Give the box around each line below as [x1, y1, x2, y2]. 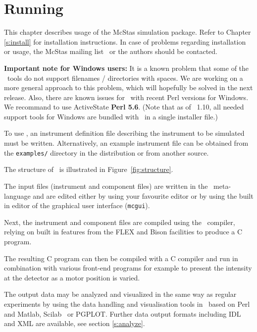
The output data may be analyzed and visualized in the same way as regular [4, 289, 237, 299]
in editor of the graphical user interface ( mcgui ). [4, 200, 150, 211]
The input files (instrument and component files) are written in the [4, 180, 208, 191]
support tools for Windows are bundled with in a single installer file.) [4, 111, 218, 121]
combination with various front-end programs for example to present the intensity [4, 263, 252, 273]
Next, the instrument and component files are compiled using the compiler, [4, 217, 235, 227]
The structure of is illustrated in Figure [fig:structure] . [4, 164, 173, 174]
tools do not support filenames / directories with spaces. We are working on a [7, 72, 243, 83]
